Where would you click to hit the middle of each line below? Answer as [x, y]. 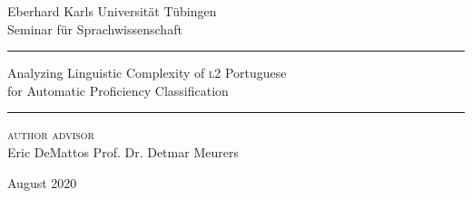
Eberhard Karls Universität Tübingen [112, 11]
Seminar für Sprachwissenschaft [95, 28]
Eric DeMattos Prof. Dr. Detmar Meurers [123, 151]
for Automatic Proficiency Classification [118, 90]
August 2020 [42, 182]
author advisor [51, 134]
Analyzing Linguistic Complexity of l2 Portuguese [147, 73]
